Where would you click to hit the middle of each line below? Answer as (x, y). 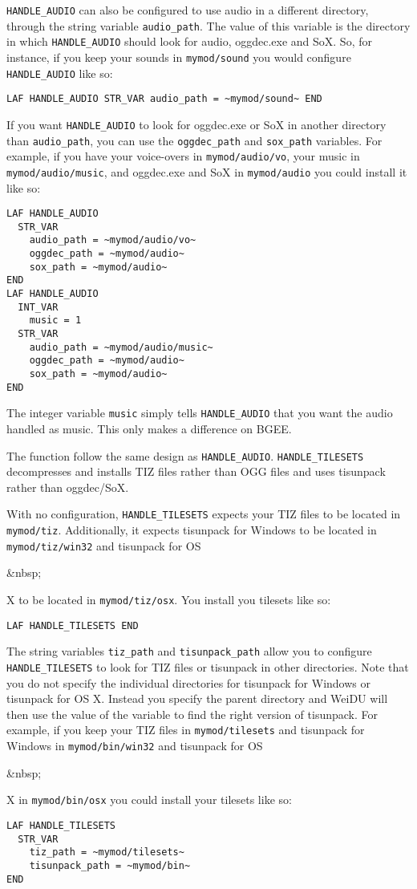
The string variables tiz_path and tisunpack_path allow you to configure (189, 651)
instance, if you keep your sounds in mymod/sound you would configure (179, 57)
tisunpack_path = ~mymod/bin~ (110, 865)
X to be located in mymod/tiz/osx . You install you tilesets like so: (169, 599)
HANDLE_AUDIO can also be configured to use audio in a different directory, (188, 10)
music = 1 (55, 321)
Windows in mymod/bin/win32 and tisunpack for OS (135, 746)
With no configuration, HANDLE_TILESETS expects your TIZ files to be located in (204, 514)
